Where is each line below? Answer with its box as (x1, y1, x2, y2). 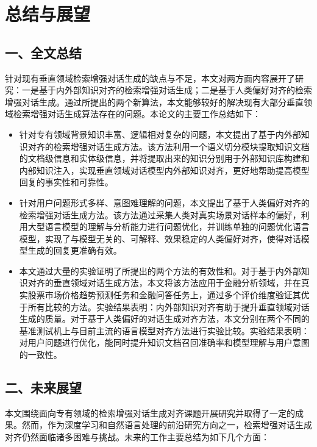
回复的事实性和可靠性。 (19, 176, 113, 188)
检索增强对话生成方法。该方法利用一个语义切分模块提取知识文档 (53, 140, 310, 152)
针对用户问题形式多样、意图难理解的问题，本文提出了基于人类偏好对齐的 (19, 196, 310, 209)
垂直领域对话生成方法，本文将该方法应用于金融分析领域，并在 (53, 276, 301, 289)
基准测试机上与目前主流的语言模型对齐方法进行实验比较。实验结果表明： (19, 324, 310, 337)
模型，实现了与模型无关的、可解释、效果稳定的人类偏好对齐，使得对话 (19, 232, 301, 245)
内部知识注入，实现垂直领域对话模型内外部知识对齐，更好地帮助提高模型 (19, 163, 310, 176)
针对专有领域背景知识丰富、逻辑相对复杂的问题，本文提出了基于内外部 (19, 127, 301, 140)
